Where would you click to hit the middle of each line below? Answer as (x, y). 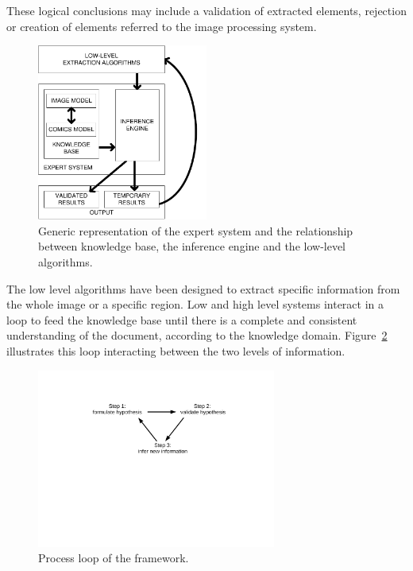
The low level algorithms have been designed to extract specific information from (203, 288)
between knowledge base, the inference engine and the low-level (192, 246)
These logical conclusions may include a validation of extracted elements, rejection (206, 10)
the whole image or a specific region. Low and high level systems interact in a (195, 304)
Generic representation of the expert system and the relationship (196, 230)
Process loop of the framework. (114, 558)
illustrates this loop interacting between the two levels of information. (176, 350)
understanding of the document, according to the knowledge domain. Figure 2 (197, 335)
